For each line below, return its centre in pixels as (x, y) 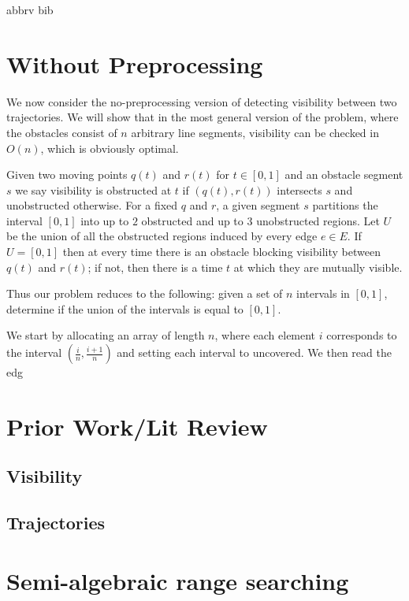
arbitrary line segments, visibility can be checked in (255, 132)
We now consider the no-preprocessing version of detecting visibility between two (202, 101)
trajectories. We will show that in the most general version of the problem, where (203, 117)
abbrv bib (30, 9)
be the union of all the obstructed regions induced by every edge (162, 236)
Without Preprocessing (135, 63)
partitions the (345, 205)
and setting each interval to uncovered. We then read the (254, 352)
